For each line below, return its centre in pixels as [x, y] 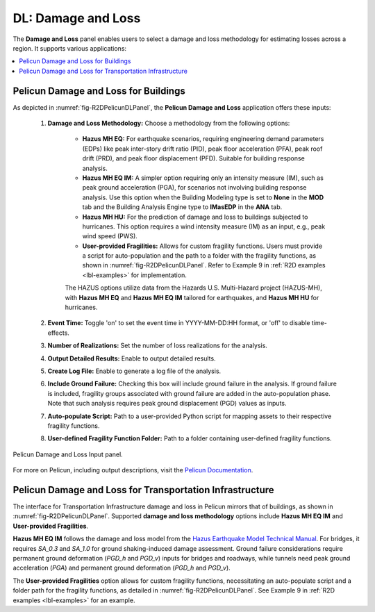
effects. [58, 333]
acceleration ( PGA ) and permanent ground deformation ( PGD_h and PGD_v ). [122, 568]
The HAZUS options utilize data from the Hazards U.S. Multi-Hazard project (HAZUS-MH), [194, 288]
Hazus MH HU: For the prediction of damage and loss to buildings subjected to [195, 217]
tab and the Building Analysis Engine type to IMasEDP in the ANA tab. [182, 207]
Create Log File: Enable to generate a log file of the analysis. [134, 371]
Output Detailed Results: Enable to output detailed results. [132, 358]
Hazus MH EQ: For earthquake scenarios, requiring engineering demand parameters [203, 139]
